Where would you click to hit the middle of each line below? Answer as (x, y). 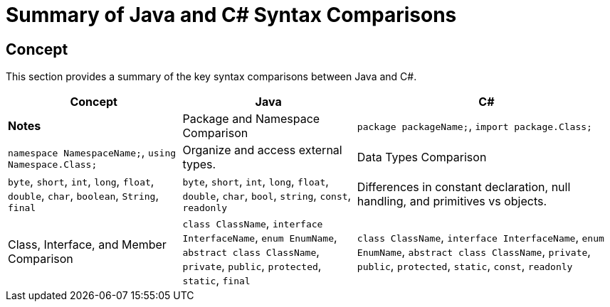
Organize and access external (262, 150)
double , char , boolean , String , (83, 196)
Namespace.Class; (53, 164)
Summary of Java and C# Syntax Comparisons (231, 15)
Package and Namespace (251, 119)
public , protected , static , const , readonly (465, 266)
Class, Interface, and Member (87, 245)
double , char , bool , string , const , (267, 196)
